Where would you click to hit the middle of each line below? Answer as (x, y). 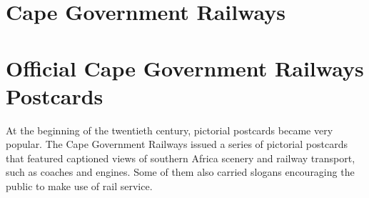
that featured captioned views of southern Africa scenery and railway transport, (181, 158)
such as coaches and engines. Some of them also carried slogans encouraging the (180, 172)
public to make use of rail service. (79, 186)
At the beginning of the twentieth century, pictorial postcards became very (170, 130)
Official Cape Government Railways (185, 68)
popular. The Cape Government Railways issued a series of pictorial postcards (177, 144)
